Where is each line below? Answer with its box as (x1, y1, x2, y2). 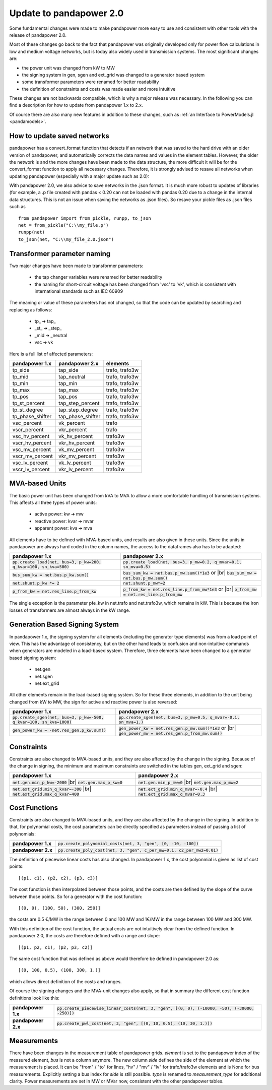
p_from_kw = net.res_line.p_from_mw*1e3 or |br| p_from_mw (123, 586, 257, 593)
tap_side (58, 367, 79, 374)
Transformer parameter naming (9, 249, 111, 258)
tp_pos (12, 393, 29, 400)
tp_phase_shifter (12, 413, 52, 420)
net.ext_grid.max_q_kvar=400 (12, 792, 80, 797)
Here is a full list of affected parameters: (9, 351, 93, 357)
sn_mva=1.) (118, 720, 144, 725)
